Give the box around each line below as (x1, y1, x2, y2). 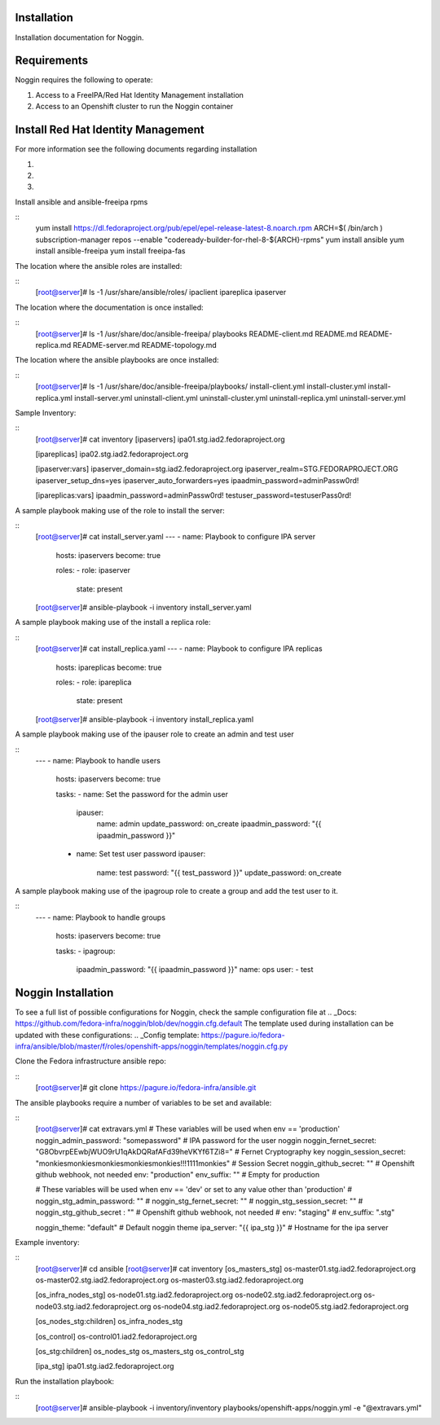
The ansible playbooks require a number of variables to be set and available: (15, 1097, 272, 1107)
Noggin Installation (15, 986, 114, 1000)
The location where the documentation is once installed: (15, 302, 204, 312)
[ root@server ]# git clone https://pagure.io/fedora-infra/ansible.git (35, 1083, 257, 1093)
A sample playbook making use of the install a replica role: (15, 618, 211, 627)
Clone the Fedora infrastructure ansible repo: (15, 1056, 166, 1067)
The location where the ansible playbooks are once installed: (15, 355, 219, 365)
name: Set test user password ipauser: (76, 849, 206, 859)
